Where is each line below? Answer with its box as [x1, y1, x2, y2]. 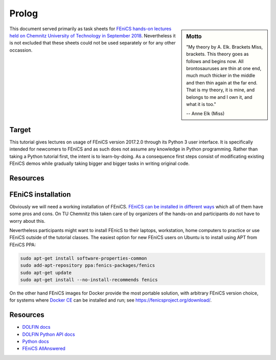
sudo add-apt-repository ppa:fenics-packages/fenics [20, 263, 155, 268]
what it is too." [186, 101, 217, 107]
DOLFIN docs [22, 324, 51, 330]
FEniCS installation [9, 190, 71, 199]
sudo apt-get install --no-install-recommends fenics [20, 277, 158, 283]
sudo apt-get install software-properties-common [20, 255, 147, 261]
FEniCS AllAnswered [22, 346, 66, 352]
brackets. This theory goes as [186, 51, 249, 57]
